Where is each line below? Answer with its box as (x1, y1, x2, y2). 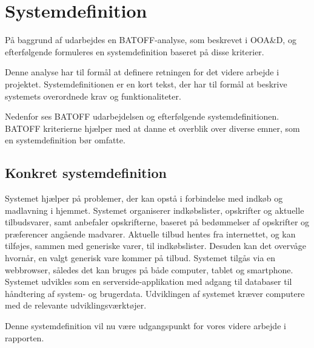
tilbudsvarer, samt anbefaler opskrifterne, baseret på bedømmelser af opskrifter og (5, 216, 310, 228)
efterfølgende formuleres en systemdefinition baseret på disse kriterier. (5, 45, 264, 58)
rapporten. (5, 331, 44, 344)
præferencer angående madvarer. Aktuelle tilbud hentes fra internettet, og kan (5, 227, 296, 240)
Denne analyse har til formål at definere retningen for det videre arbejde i (5, 66, 279, 78)
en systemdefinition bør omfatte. (5, 134, 125, 146)
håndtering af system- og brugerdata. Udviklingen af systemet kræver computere (5, 287, 305, 299)
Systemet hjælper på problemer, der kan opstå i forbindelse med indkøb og (5, 192, 283, 205)
